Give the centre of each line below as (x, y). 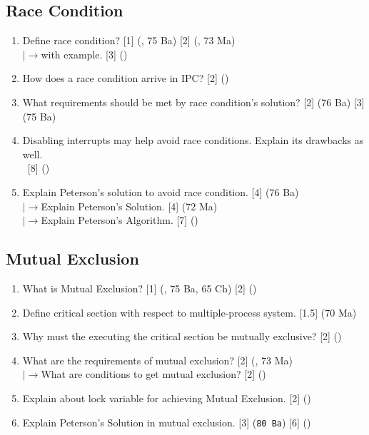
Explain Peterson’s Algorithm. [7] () (120, 220)
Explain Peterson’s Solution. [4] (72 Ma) (129, 206)
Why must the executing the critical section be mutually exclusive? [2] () (182, 336)
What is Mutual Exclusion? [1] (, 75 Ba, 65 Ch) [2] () (140, 288)
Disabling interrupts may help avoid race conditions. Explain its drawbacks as (193, 140)
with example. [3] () (84, 54)
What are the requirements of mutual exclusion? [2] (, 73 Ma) (158, 360)
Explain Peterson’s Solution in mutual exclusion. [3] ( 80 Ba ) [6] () (167, 422)
